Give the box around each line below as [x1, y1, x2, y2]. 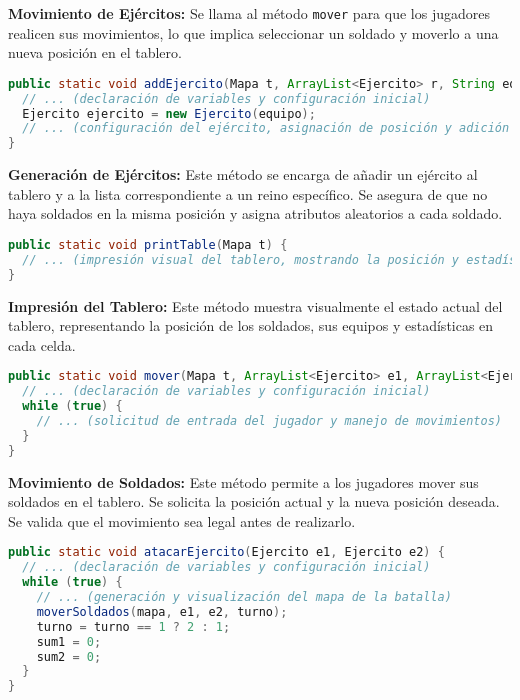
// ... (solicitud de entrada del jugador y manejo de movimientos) [36, 414, 502, 429]
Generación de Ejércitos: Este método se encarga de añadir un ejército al [8, 164, 478, 185]
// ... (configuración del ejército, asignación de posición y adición [22, 121, 510, 136]
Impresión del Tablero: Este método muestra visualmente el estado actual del [8, 295, 503, 316]
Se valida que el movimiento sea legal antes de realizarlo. [8, 510, 356, 531]
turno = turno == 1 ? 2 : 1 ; [36, 619, 231, 634]
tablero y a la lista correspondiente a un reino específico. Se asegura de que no [8, 183, 488, 204]
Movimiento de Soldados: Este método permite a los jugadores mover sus [8, 471, 479, 492]
